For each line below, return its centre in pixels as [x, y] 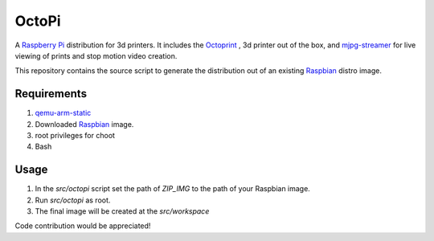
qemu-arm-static [63, 113]
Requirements [51, 94]
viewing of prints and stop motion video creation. [96, 55]
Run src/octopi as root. [73, 200]
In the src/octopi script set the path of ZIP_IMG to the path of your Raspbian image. [173, 189]
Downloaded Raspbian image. [84, 124]
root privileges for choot [75, 136]
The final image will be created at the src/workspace [122, 211]
